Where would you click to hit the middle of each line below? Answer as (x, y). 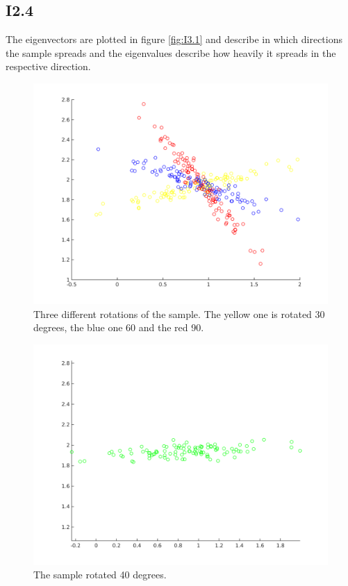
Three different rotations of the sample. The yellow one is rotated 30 (179, 313)
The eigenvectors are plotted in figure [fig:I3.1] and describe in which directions (174, 39)
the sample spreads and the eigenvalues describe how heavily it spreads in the (171, 52)
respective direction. (48, 66)
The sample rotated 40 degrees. (100, 575)
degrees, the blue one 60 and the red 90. (119, 327)
